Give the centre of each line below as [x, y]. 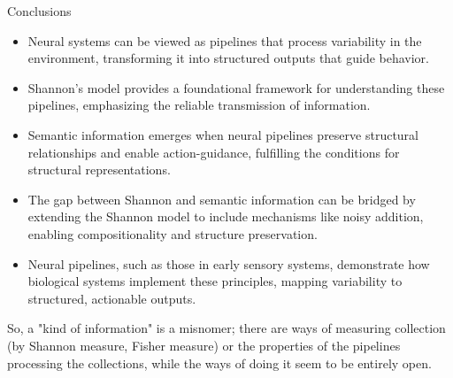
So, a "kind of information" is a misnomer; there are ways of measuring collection [226, 328]
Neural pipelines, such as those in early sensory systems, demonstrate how [229, 263]
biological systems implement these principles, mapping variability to [215, 281]
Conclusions [39, 11]
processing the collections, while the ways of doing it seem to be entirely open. [219, 363]
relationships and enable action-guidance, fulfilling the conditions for [214, 152]
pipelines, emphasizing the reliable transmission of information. [199, 105]
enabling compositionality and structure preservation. [173, 233]
